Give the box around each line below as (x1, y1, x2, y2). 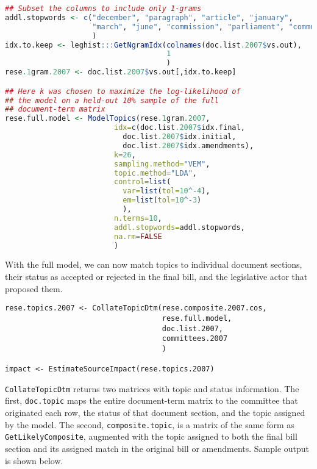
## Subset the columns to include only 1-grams (5, 4, 202, 13)
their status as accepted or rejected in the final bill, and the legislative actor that (5, 270, 308, 282)
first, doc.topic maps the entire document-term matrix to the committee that (5, 394, 298, 407)
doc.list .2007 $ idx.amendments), (123, 141, 254, 150)
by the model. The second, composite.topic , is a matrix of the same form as (5, 418, 294, 431)
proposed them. (5, 282, 63, 295)
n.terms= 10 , (113, 213, 162, 223)
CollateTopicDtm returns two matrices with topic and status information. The (5, 382, 299, 395)
